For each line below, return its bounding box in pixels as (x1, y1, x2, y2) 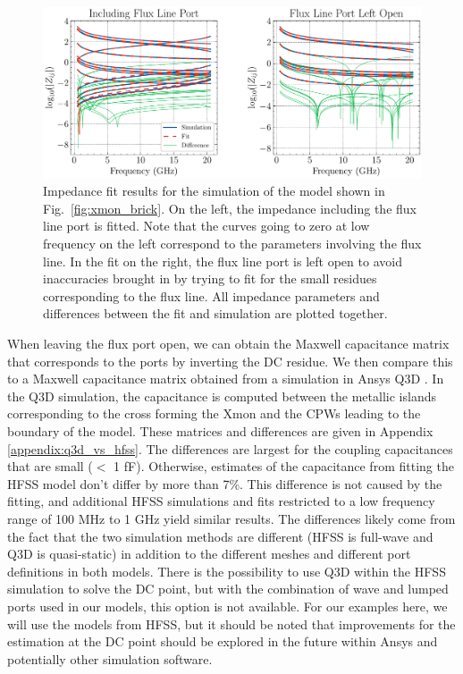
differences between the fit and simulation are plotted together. (43, 304, 388, 323)
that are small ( (7, 457, 93, 476)
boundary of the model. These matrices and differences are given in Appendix (7, 422, 434, 441)
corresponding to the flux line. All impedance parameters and (43, 286, 380, 305)
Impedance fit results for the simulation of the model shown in (43, 181, 385, 200)
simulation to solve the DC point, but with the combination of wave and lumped (7, 579, 449, 598)
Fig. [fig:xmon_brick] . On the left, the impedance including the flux (43, 198, 417, 217)
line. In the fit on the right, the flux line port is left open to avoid (43, 251, 402, 270)
